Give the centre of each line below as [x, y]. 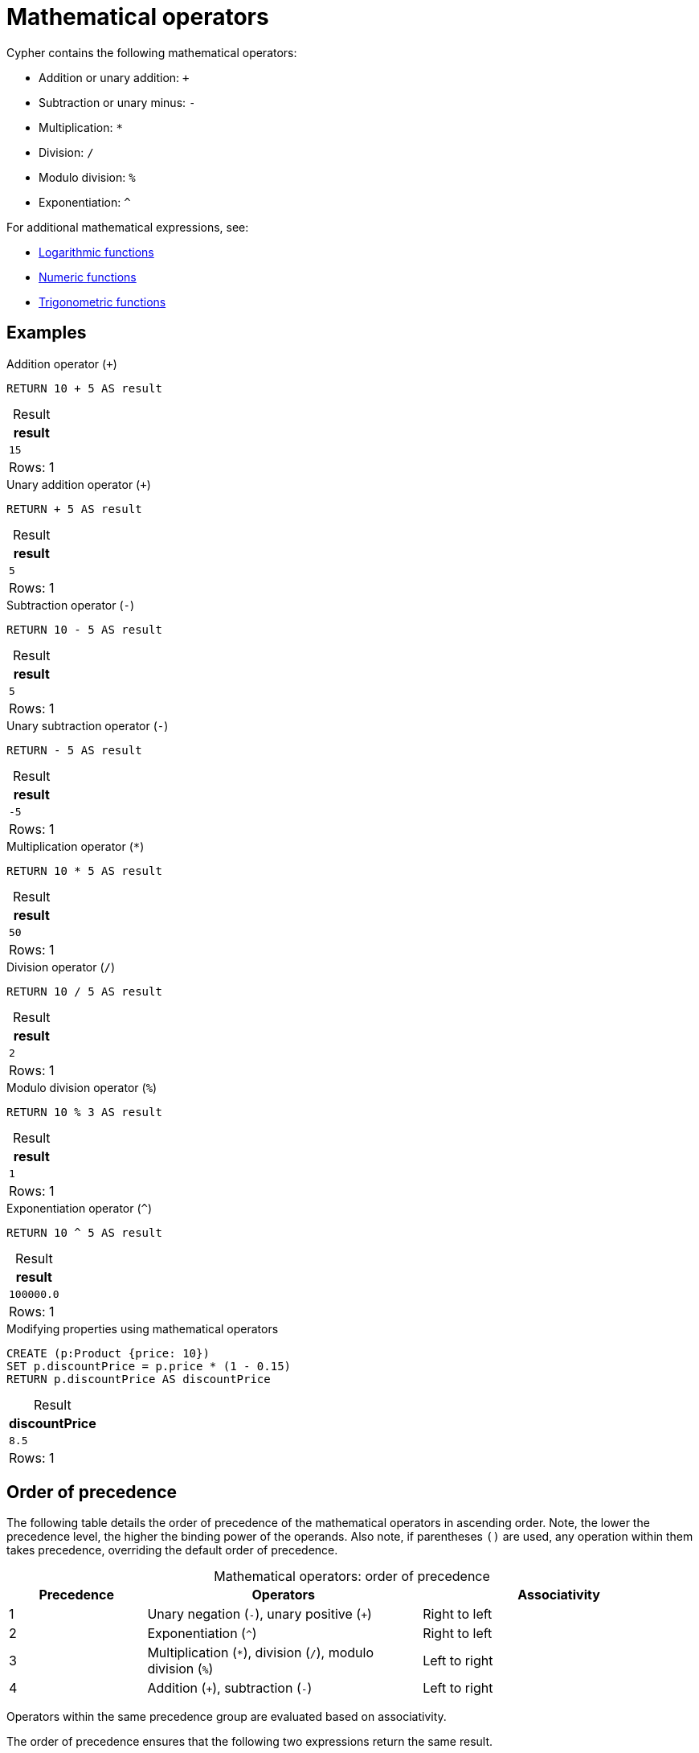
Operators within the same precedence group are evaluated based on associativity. [227, 1717]
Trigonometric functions [102, 302]
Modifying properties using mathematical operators [143, 1328]
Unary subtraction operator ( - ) [88, 725]
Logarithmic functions [96, 252]
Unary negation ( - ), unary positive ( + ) [260, 1614]
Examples [47, 333]
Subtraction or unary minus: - [117, 102]
